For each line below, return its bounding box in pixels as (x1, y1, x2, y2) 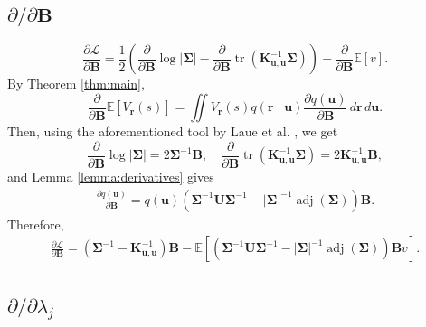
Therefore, (7, 214, 64, 233)
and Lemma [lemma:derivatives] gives (7, 166, 214, 185)
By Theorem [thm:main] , (7, 74, 145, 93)
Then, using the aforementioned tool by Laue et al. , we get (7, 122, 338, 141)
